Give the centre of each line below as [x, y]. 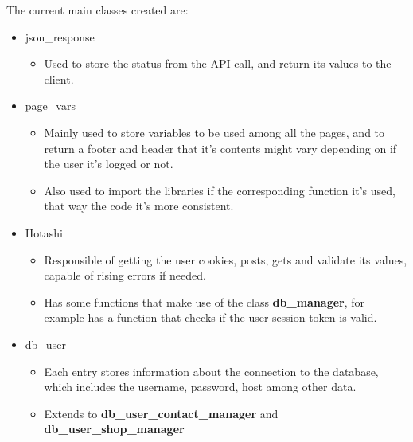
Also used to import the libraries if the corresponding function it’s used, [220, 190]
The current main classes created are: [97, 10]
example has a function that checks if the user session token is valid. [210, 317]
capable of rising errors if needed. [125, 275]
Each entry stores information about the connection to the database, [211, 371]
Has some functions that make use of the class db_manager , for [205, 301]
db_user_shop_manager [114, 429]
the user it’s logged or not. [109, 164]
